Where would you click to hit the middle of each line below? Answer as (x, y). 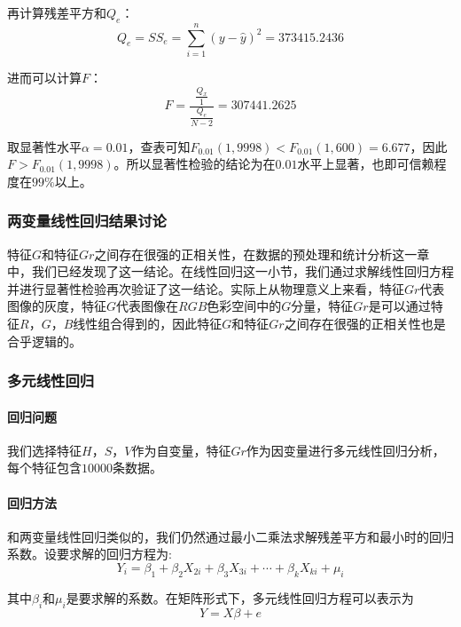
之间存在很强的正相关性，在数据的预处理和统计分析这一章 (262, 254)
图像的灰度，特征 (57, 306)
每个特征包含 (44, 468)
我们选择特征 (44, 450)
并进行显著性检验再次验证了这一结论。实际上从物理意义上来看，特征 (206, 288)
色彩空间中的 (244, 306)
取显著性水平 (44, 146)
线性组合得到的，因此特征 (148, 323)
